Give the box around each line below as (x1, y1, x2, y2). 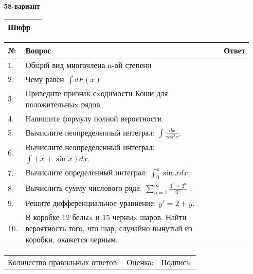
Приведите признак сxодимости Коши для (25, 87, 168, 99)
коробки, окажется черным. (25, 234, 118, 245)
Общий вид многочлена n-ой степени (25, 59, 152, 70)
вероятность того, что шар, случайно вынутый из (25, 223, 192, 234)
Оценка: (126, 257, 154, 268)
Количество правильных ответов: (8, 257, 119, 268)
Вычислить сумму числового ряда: (25, 182, 142, 193)
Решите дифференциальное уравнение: (25, 197, 156, 209)
